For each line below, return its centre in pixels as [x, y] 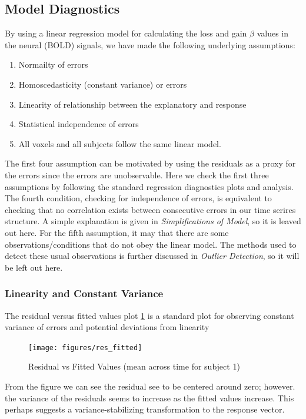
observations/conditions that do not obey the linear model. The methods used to [151, 244]
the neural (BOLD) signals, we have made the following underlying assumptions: [150, 44]
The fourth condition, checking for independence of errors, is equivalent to [138, 198]
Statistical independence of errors [79, 124]
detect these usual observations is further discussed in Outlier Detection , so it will [152, 256]
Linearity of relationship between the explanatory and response [132, 104]
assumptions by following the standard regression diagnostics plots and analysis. [149, 186]
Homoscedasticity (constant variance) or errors [103, 84]
